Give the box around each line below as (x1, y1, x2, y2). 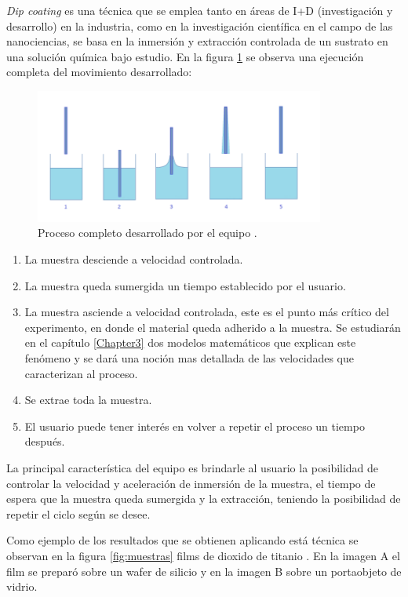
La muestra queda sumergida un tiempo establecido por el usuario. (24, 277, 346, 293)
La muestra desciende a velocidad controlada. (24, 251, 243, 268)
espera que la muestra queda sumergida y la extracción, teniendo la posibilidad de (6, 490, 401, 507)
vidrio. (6, 578, 38, 595)
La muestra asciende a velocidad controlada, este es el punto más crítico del (24, 304, 389, 320)
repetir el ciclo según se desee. (6, 505, 151, 522)
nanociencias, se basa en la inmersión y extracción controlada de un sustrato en (6, 33, 388, 49)
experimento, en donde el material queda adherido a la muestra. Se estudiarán (24, 319, 401, 335)
